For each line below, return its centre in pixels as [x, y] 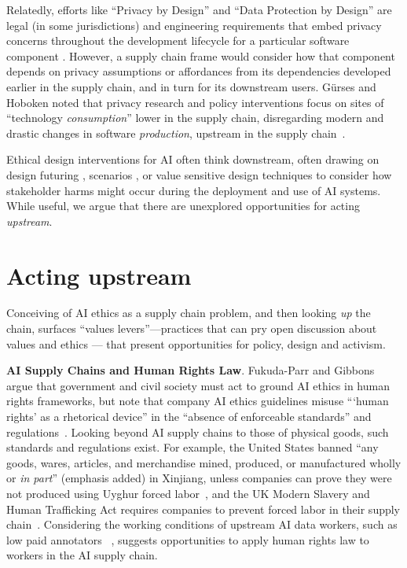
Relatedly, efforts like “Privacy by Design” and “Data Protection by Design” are [199, 9]
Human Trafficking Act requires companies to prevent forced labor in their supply [203, 509]
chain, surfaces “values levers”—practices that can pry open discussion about [192, 328]
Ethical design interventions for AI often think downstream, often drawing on [193, 159]
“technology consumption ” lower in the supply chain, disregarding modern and [195, 118]
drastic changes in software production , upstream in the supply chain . [176, 133]
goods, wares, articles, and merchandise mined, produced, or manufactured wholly [204, 462]
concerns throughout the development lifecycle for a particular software [178, 41]
